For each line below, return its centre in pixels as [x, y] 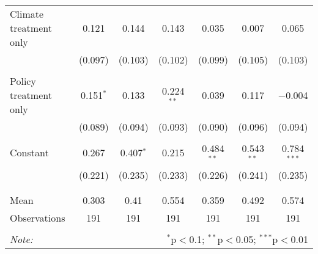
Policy [23, 81]
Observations [38, 217]
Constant [29, 153]
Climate [27, 14]
